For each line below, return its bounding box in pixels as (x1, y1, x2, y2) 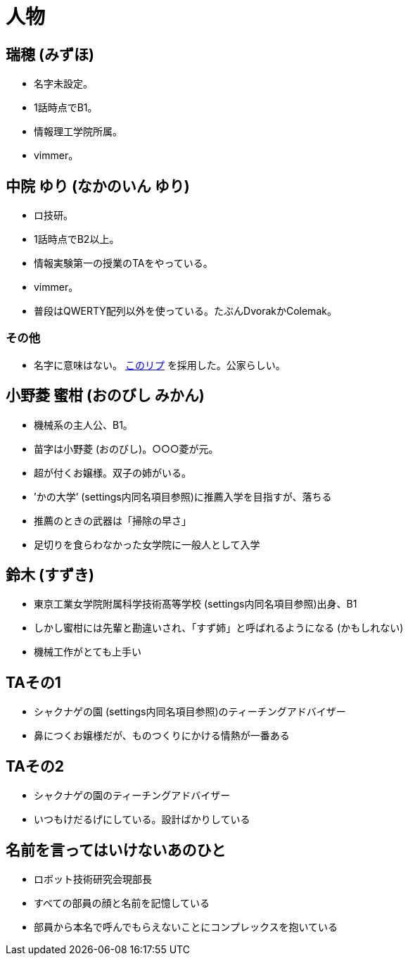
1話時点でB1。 (34, 101, 98, 114)
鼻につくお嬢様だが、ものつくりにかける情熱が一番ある (34, 729, 290, 742)
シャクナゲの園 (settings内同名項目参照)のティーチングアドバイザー (34, 705, 346, 718)
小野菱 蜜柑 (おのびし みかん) (6, 387, 205, 405)
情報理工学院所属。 (34, 125, 122, 138)
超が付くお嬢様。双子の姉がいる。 (34, 466, 191, 479)
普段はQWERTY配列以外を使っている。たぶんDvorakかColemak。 (34, 305, 337, 318)
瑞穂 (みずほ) (6, 45, 94, 63)
